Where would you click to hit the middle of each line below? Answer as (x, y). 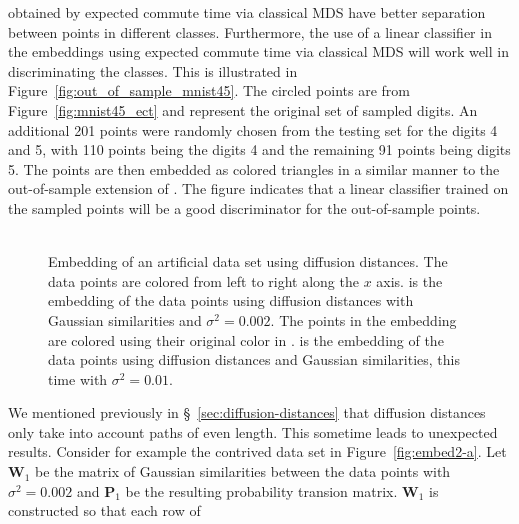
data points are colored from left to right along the (203, 280)
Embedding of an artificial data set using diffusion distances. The (248, 261)
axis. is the (409, 280)
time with (78, 378)
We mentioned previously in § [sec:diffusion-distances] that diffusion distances (247, 412)
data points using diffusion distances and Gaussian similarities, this (254, 359)
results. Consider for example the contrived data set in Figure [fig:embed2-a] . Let (257, 451)
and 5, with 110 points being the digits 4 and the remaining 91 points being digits (259, 149)
